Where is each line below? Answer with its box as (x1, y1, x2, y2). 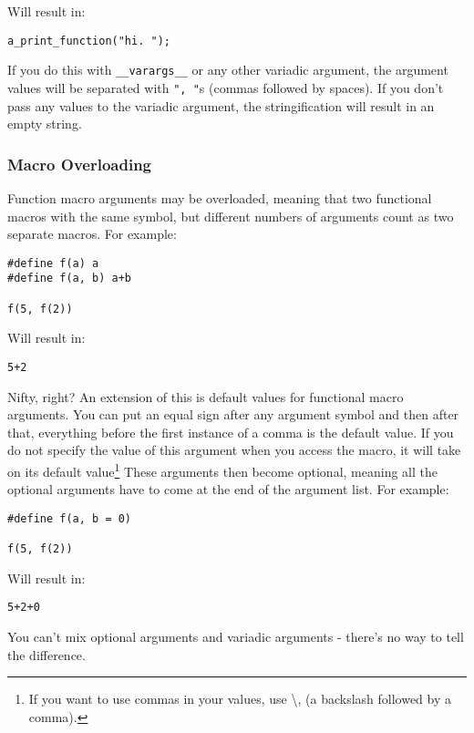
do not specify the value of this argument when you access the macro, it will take (7, 440, 461, 459)
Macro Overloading (7, 152, 152, 175)
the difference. (7, 645, 86, 664)
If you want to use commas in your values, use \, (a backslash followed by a (28, 689, 452, 708)
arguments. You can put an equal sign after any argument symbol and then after (7, 405, 459, 424)
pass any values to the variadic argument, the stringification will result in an (7, 96, 435, 115)
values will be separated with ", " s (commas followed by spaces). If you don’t (7, 77, 444, 97)
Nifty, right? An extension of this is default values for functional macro (7, 387, 404, 406)
